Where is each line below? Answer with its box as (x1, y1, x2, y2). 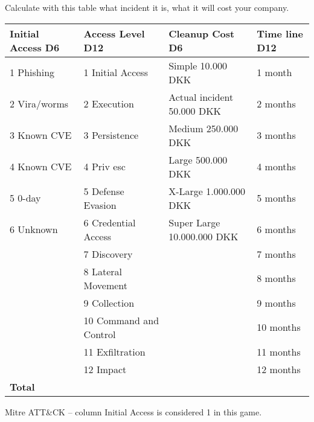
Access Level (83, 26, 145, 40)
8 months (257, 271, 296, 286)
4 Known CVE (10, 159, 72, 174)
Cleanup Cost (168, 26, 235, 40)
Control (83, 327, 116, 341)
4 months (257, 159, 296, 174)
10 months (257, 320, 301, 334)
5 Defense (83, 184, 124, 198)
